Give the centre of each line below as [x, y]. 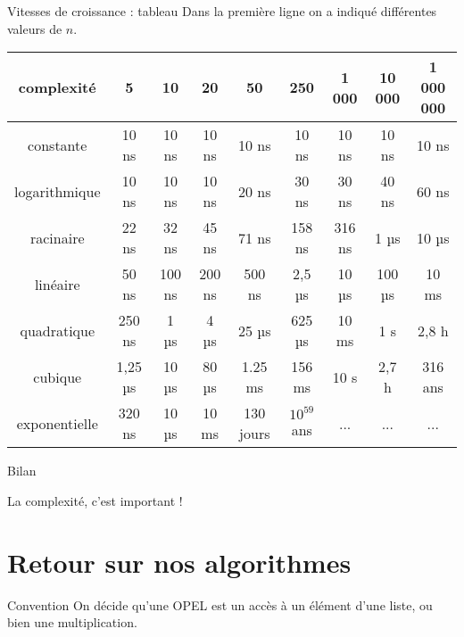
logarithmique [58, 191]
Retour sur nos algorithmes [179, 562]
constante [58, 145]
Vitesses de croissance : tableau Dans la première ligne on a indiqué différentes [222, 11]
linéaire [57, 284]
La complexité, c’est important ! [95, 500]
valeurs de [35, 28]
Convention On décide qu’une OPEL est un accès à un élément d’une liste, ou [220, 604]
